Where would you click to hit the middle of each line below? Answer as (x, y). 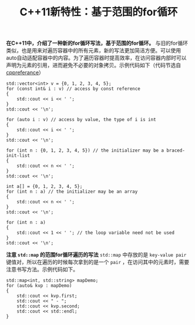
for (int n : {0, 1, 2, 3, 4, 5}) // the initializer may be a (85, 150)
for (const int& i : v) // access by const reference (73, 89)
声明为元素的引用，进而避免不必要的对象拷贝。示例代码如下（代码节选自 (93, 65)
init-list (18, 156)
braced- (176, 150)
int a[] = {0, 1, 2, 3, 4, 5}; (44, 187)
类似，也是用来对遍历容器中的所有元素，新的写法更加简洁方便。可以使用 (93, 51)
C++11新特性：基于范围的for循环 (99, 12)
